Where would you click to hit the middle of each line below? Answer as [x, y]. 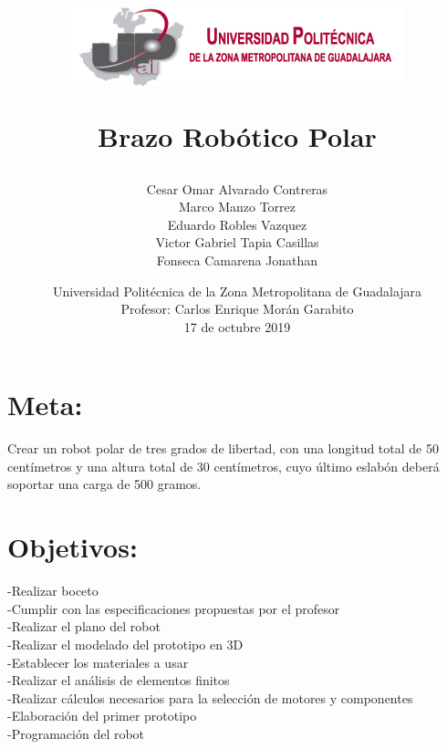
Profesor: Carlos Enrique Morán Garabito [237, 309]
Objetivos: [73, 547]
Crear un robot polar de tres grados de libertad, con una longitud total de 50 [223, 448]
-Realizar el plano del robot [84, 626]
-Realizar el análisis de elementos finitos [119, 680]
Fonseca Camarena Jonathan [237, 260]
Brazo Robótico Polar [237, 136]
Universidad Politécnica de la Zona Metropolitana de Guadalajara [237, 291]
